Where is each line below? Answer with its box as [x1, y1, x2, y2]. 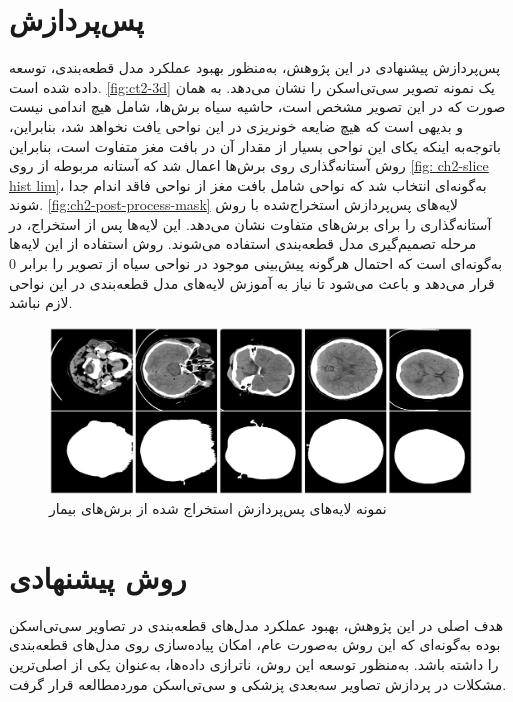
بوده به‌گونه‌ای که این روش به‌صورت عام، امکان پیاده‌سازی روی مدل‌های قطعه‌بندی [9, 634, 501, 655]
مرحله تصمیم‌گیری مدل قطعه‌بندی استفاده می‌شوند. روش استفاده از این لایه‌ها [9, 233, 477, 254]
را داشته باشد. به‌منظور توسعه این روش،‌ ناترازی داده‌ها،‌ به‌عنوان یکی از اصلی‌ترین [9, 654, 499, 675]
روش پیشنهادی [9, 556, 187, 597]
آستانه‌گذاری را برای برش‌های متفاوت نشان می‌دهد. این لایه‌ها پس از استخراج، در [9, 213, 492, 234]
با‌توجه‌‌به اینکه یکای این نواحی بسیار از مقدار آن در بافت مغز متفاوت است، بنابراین [9, 135, 501, 156]
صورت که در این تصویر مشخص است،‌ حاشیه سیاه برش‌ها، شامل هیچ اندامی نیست [9, 96, 506, 117]
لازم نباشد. [9, 292, 73, 313]
